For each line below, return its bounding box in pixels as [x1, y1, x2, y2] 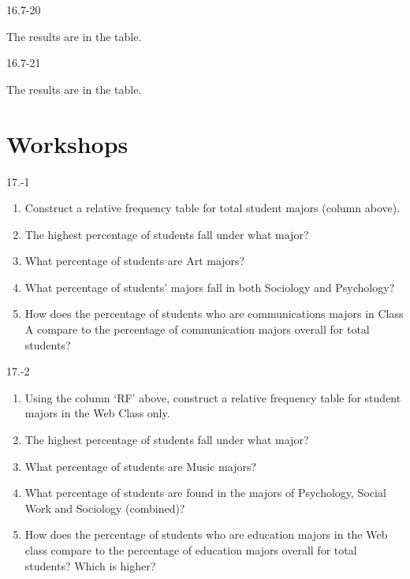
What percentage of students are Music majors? [24, 458, 257, 474]
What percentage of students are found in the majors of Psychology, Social [24, 484, 386, 501]
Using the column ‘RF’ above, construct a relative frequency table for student [24, 389, 401, 405]
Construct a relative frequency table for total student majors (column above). [24, 200, 401, 216]
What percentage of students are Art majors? [24, 252, 245, 269]
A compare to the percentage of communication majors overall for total [24, 321, 370, 338]
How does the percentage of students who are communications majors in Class [24, 305, 404, 322]
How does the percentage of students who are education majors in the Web [24, 526, 388, 543]
